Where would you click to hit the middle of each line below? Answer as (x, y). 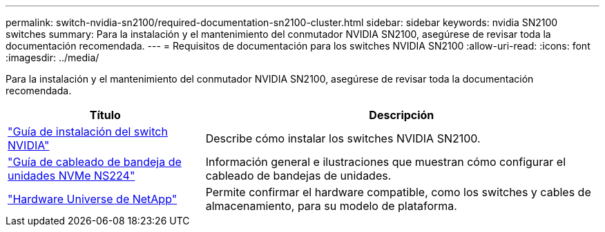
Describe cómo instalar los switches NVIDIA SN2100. (343, 138)
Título (105, 115)
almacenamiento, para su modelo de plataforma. (331, 206)
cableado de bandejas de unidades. (298, 176)
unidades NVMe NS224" (71, 176)
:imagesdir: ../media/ (52, 57)
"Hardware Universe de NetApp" (93, 199)
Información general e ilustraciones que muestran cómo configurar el (386, 162)
